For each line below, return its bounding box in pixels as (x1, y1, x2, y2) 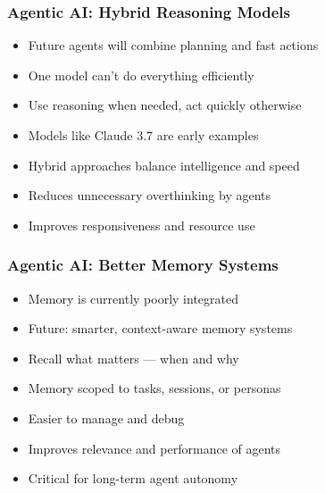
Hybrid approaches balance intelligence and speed (28, 155, 300, 174)
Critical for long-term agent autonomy (28, 469, 238, 488)
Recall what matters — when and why (28, 348, 239, 367)
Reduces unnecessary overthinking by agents (28, 186, 271, 205)
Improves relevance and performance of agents (28, 439, 281, 457)
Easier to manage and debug (28, 408, 185, 427)
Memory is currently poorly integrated (28, 288, 238, 307)
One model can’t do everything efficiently (28, 65, 254, 84)
